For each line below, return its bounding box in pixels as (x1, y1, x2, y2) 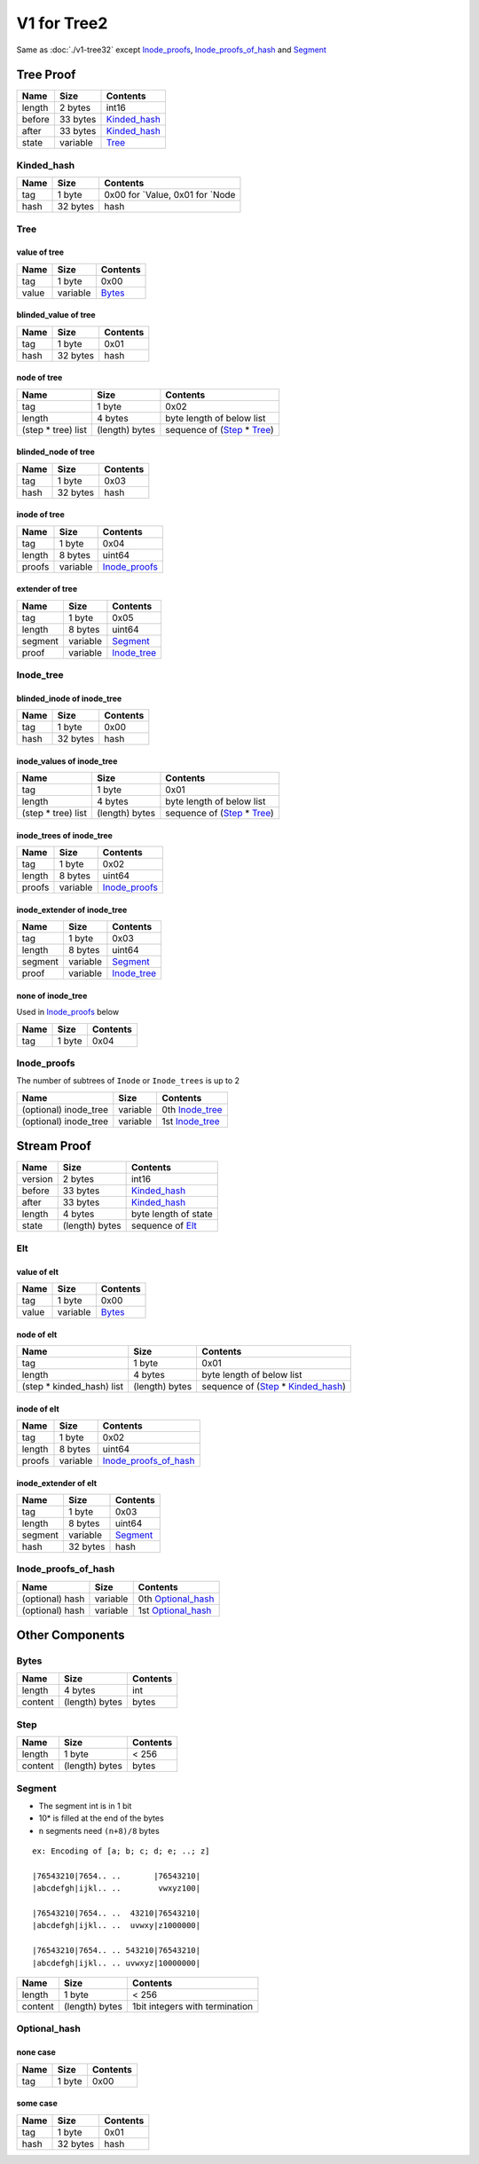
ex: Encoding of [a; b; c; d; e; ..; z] (32, 1846, 210, 1856)
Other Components (16, 1628, 125, 1643)
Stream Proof (16, 1138, 92, 1153)
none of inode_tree (16, 990, 88, 1001)
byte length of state (130, 1208, 213, 1220)
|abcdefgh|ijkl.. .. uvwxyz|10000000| (32, 1957, 201, 1968)
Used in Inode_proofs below (16, 1007, 120, 1018)
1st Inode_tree (161, 1114, 221, 1127)
